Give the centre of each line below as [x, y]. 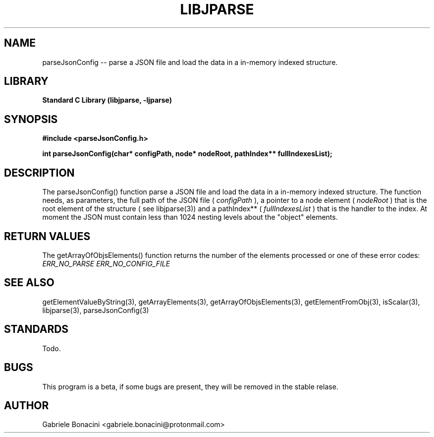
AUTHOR [27, 405]
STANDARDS [36, 329]
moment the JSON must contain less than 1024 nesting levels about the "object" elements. [190, 217]
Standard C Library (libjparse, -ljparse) [107, 100]
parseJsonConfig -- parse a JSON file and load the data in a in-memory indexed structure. [190, 62]
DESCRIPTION [39, 173]
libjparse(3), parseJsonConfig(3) [96, 310]
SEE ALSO [29, 283]
